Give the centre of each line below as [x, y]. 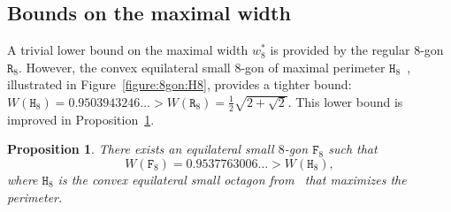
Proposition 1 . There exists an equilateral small [141, 149]
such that [353, 149]
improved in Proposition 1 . [81, 119]
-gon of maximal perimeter [313, 67]
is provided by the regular [340, 50]
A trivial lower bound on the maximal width [128, 50]
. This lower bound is [345, 101]
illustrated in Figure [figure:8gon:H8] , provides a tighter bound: [180, 84]
